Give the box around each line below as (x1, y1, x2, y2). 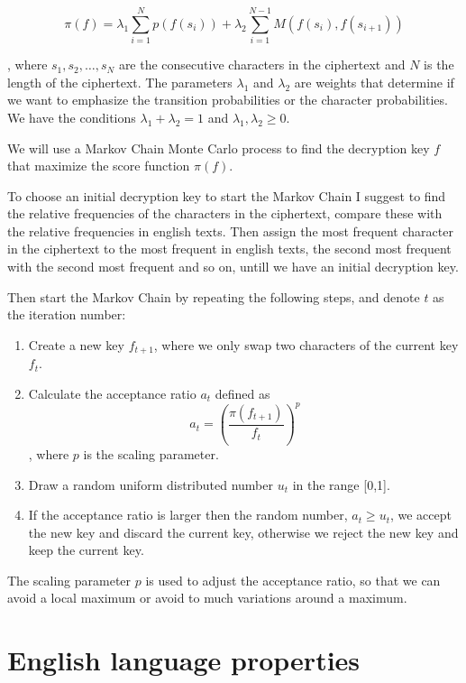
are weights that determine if (294, 72, 454, 91)
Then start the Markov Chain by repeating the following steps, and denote (7, 287, 420, 306)
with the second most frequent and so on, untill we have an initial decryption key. (7, 257, 459, 276)
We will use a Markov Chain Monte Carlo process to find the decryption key (7, 138, 430, 157)
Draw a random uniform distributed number (28, 475, 273, 494)
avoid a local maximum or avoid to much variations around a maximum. (7, 588, 407, 607)
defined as (215, 383, 270, 402)
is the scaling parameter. (83, 444, 219, 463)
